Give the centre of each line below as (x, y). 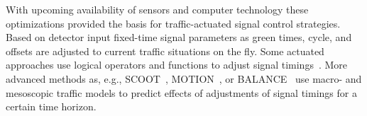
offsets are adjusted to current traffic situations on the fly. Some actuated (165, 51)
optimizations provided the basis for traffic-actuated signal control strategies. (173, 23)
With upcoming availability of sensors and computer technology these (157, 9)
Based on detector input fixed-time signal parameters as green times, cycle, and (179, 37)
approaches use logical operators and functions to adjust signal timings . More (177, 65)
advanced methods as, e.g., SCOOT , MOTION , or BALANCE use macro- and (184, 78)
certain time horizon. (51, 106)
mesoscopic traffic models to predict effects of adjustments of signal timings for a (181, 92)
